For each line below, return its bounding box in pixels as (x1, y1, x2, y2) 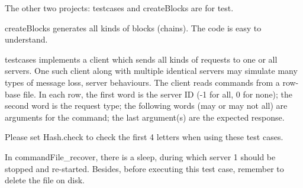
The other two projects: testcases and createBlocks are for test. (5, 2, 234, 14)
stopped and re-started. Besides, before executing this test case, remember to (5, 162, 284, 174)
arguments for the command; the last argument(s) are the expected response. (5, 111, 285, 123)
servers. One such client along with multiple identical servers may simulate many (5, 64, 298, 77)
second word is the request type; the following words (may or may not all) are (5, 99, 288, 112)
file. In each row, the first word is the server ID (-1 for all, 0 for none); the (23, 87, 293, 100)
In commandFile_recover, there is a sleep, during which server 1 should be (5, 150, 276, 163)
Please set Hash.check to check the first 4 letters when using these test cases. (5, 131, 283, 143)
